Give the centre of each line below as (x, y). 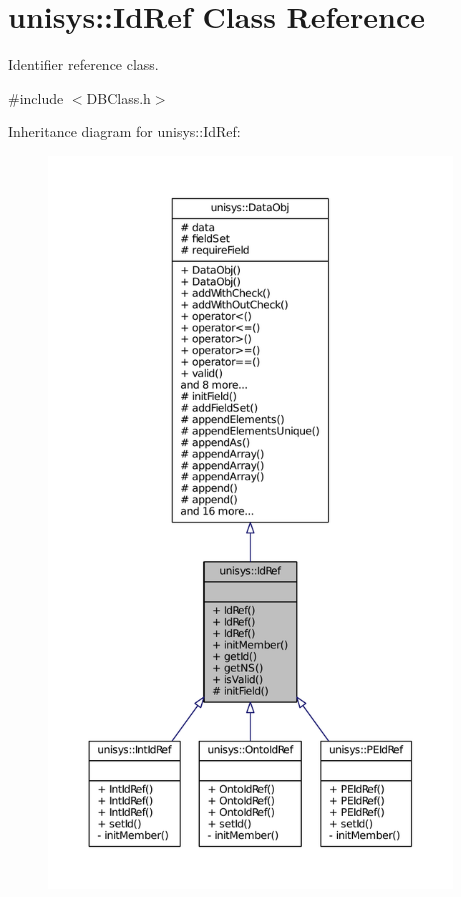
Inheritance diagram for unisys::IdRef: (124, 131)
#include (36, 97)
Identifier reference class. (83, 64)
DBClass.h (118, 97)
